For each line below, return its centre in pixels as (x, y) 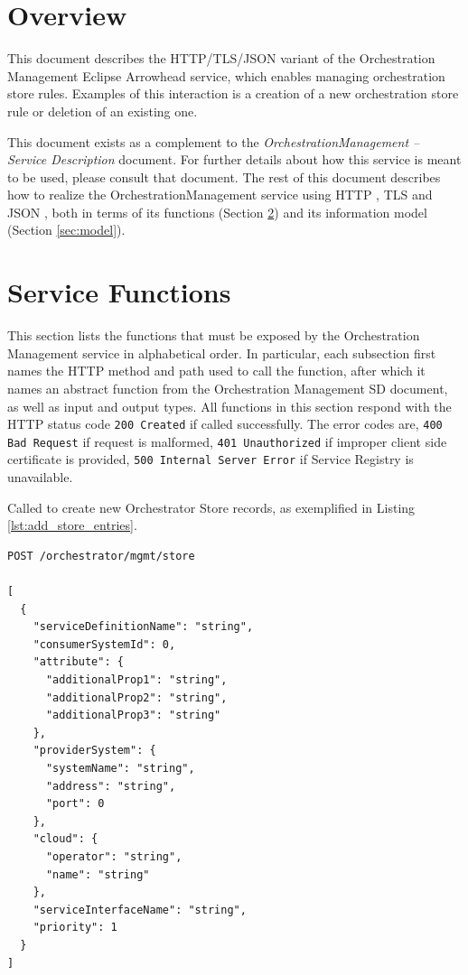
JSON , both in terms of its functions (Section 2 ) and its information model (217, 212)
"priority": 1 (75, 928)
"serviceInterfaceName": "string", (140, 910)
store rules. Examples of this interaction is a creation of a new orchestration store (233, 93)
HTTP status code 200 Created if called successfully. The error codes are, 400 (225, 424)
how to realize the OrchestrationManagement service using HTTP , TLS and (220, 195)
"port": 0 (75, 804)
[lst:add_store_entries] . (72, 525)
